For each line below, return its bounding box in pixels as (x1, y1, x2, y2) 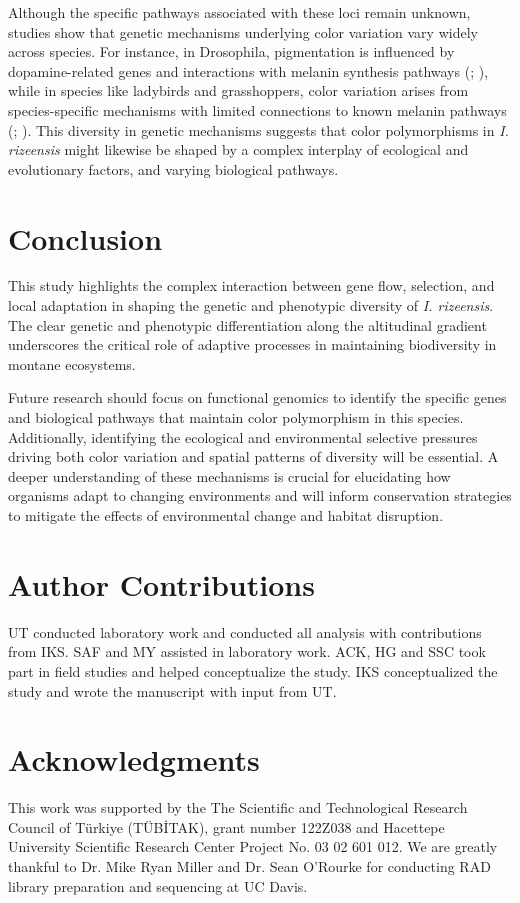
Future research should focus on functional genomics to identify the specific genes (8, 387, 507, 408)
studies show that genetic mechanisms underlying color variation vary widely (8, 21, 478, 42)
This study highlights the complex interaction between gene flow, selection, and (8, 275, 495, 296)
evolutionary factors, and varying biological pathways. (8, 158, 339, 179)
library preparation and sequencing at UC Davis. (8, 875, 308, 896)
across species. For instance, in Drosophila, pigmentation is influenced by (8, 41, 455, 62)
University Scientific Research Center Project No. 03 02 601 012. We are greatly (8, 836, 498, 857)
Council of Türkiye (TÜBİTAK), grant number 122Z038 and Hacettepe (8, 816, 445, 837)
